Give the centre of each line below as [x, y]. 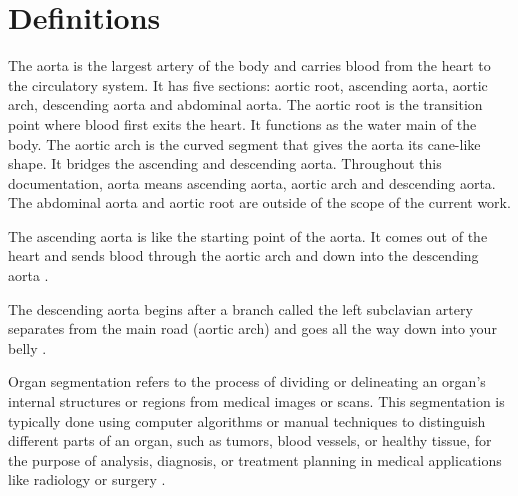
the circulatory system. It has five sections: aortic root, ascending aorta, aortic [248, 84]
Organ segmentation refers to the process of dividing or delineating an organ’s [247, 381]
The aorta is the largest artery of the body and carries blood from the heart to [249, 65]
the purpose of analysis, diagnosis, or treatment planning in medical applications [255, 459]
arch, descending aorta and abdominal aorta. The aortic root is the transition [245, 104]
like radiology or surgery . [87, 479]
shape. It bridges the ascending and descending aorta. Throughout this [225, 163]
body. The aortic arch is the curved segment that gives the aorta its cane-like [244, 143]
